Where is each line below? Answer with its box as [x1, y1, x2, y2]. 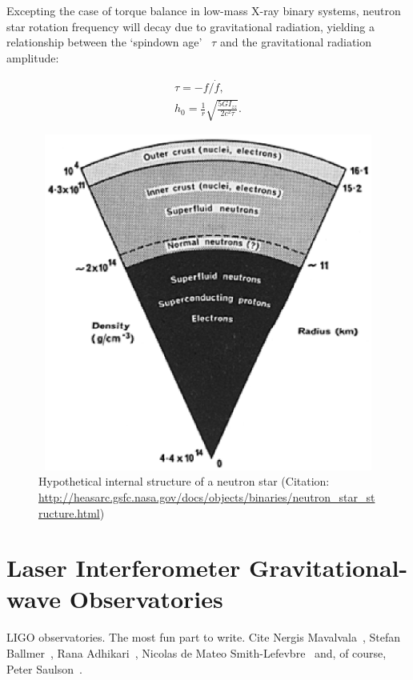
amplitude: [6, 49, 59, 66]
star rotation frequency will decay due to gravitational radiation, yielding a [6, 18, 375, 34]
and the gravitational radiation [219, 34, 372, 50]
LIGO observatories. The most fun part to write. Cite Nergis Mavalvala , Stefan [6, 629, 400, 646]
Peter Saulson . [6, 660, 82, 677]
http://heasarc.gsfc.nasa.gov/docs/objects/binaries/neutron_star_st [38, 488, 375, 505]
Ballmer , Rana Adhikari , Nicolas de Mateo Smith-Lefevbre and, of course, [6, 645, 387, 661]
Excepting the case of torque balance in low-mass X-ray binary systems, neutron [6, 2, 401, 18]
